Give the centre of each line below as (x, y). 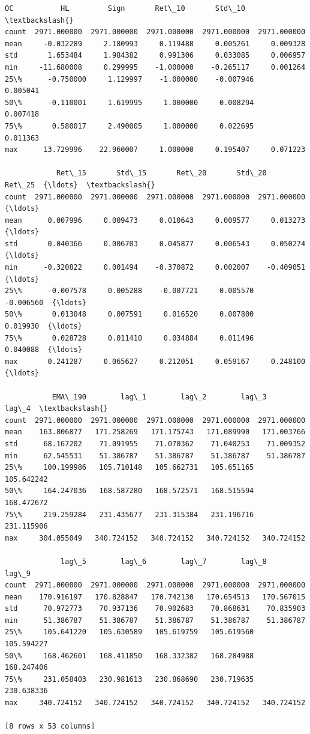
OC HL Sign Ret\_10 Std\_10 (125, 8)
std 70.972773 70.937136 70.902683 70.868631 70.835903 (155, 609)
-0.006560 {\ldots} (46, 302)
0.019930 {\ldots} (43, 326)
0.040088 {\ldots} (43, 350)
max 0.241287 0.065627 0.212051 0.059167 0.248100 (155, 361)
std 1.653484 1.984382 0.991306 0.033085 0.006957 (155, 56)
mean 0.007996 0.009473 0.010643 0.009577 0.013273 (155, 220)
